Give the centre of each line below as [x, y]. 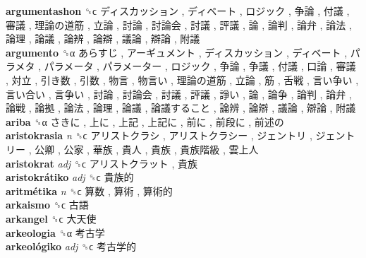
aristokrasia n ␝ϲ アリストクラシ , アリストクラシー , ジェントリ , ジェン [176, 135]
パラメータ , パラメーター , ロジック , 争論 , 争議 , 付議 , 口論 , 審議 [200, 66]
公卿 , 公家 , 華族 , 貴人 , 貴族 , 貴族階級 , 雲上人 [147, 149]
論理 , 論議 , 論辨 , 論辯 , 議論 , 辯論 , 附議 [103, 39]
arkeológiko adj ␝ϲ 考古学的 [71, 246]
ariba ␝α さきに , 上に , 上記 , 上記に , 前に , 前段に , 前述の [145, 121]
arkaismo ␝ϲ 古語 [47, 205]
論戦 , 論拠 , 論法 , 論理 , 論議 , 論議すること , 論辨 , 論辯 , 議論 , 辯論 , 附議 [181, 108]
